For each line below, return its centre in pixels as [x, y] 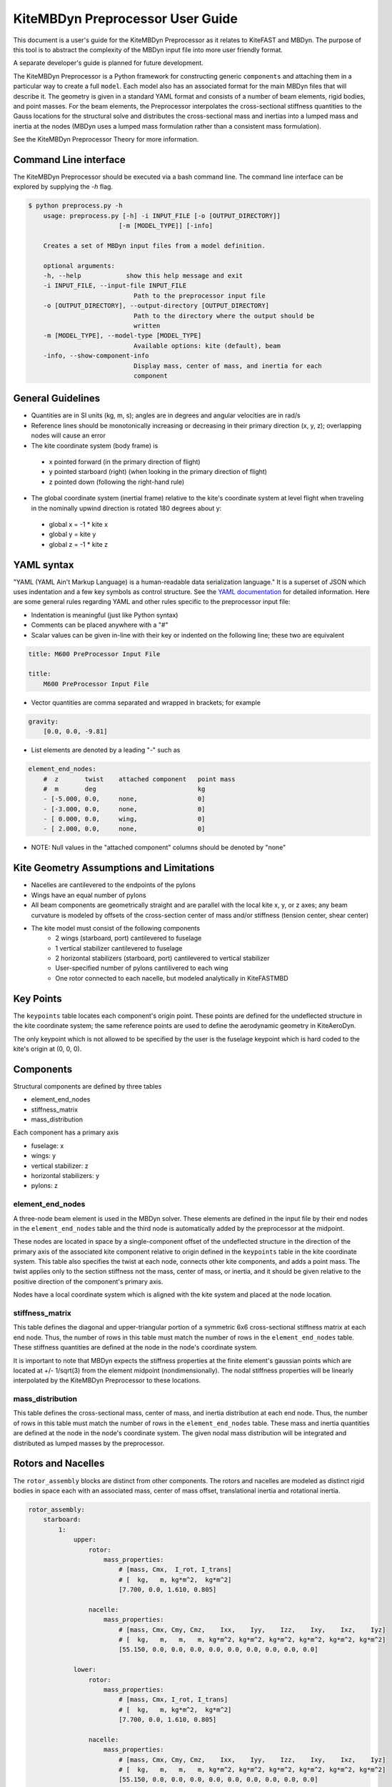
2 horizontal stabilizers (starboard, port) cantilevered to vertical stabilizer [162, 959]
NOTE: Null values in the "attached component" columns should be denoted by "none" [159, 848]
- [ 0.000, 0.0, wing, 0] [124, 819]
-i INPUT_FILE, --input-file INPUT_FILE [115, 286]
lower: [85, 1670]
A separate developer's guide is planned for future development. [108, 63]
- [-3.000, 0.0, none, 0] [124, 809]
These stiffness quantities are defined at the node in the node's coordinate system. [135, 1347]
